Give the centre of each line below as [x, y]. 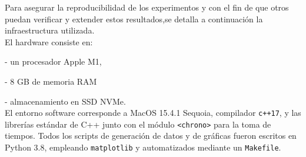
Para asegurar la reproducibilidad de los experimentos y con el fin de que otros [147, 7]
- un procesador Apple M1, [53, 61]
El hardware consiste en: [49, 41]
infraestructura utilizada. [50, 30]
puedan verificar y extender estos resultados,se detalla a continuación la [134, 19]
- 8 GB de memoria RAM [51, 81]
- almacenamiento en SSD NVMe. [65, 101]
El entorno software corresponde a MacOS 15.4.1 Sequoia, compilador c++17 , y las [153, 113]
